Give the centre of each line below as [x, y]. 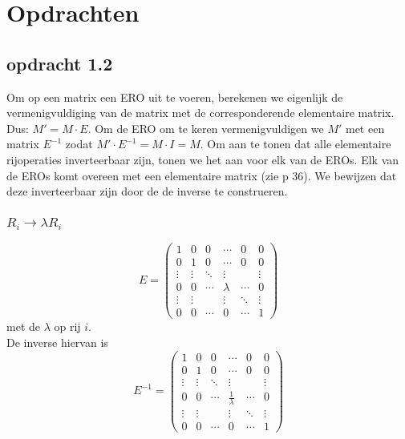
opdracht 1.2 [60, 63]
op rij [67, 326]
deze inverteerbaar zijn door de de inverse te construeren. [147, 191]
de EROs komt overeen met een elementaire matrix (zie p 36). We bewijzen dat [202, 175]
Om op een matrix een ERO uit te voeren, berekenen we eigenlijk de [175, 97]
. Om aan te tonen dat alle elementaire [296, 144]
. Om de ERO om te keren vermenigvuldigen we [206, 128]
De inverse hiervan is [57, 342]
